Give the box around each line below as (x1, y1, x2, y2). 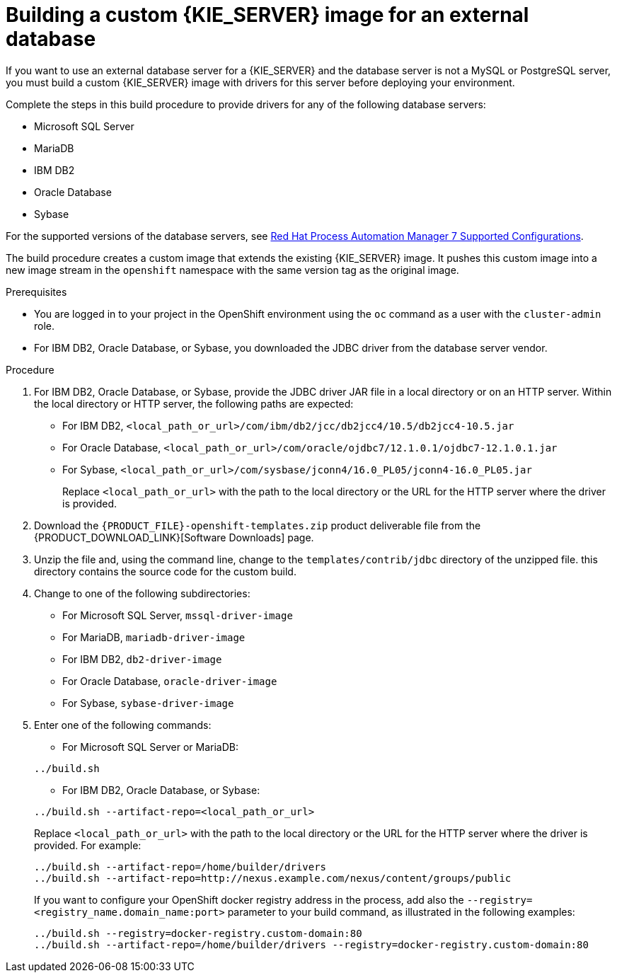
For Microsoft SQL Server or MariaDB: (62, 740, 238, 753)
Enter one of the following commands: (34, 718, 212, 731)
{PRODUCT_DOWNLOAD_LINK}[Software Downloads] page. (34, 531, 314, 543)
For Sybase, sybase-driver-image (62, 696, 234, 709)
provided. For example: (34, 839, 142, 851)
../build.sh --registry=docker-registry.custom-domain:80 (34, 927, 362, 939)
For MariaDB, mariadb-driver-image (62, 631, 246, 643)
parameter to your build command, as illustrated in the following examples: (227, 905, 575, 918)
